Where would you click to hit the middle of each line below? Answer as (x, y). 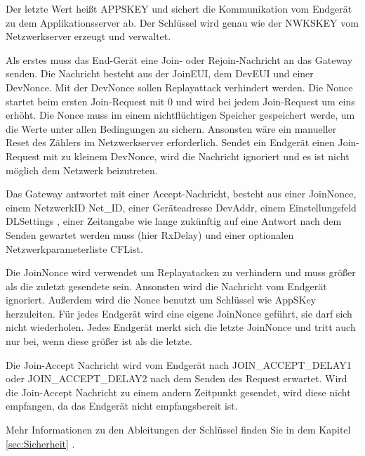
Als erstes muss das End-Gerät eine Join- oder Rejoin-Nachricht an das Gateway (179, 59)
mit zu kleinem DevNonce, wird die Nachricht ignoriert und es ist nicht (196, 156)
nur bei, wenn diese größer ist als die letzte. (99, 341)
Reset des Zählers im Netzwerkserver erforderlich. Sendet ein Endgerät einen (170, 142)
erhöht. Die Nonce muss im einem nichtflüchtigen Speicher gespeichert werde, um (180, 115)
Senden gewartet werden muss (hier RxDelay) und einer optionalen (150, 234)
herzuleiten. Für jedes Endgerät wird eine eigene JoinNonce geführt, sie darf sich (179, 313)
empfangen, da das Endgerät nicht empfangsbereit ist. (122, 406)
